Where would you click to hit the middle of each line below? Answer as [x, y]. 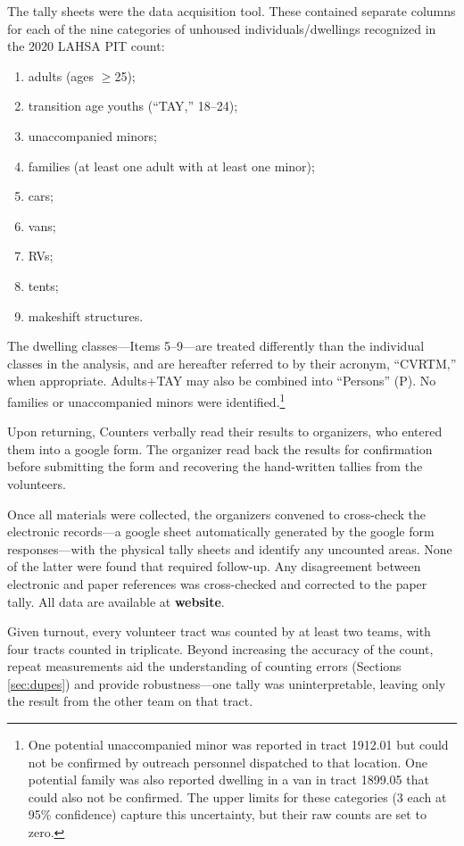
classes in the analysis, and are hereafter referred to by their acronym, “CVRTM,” [232, 363]
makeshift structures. [86, 315]
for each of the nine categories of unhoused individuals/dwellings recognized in [222, 28]
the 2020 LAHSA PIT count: [86, 46]
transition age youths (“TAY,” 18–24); [133, 106]
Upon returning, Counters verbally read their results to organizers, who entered [225, 431]
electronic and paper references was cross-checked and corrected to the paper [217, 583]
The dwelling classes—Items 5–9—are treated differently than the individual [216, 346]
